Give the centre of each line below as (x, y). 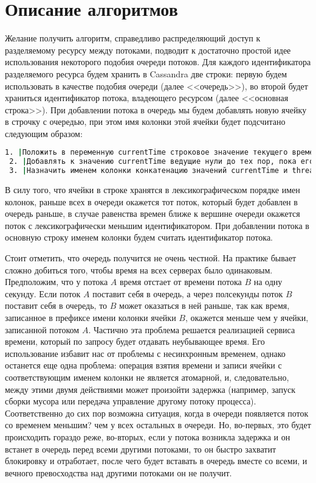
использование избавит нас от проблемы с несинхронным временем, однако (145, 353)
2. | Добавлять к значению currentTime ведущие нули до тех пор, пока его (162, 162)
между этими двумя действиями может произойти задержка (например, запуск (150, 389)
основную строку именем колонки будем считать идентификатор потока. (139, 237)
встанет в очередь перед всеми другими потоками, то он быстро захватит (141, 449)
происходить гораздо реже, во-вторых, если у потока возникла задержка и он (148, 436)
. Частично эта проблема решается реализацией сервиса (192, 329)
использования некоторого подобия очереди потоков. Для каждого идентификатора (158, 62)
